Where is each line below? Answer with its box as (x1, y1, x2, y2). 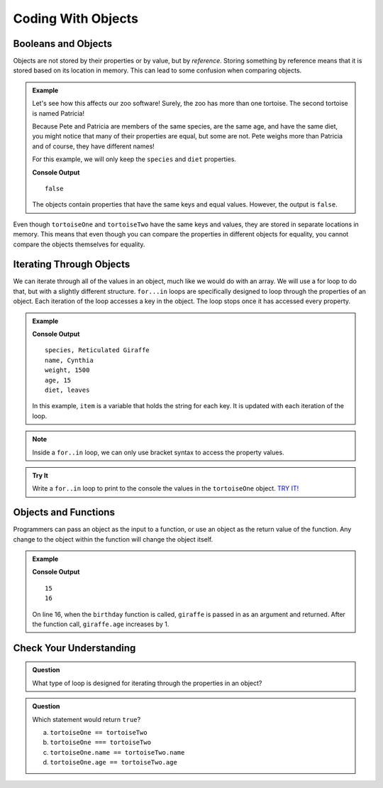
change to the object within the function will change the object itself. (13, 535, 213, 543)
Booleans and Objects (13, 38, 113, 50)
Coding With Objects (13, 11, 138, 26)
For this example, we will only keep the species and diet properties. (32, 155, 237, 163)
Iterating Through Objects (13, 258, 131, 270)
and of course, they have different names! (32, 142, 155, 151)
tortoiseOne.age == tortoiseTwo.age (50, 758, 177, 767)
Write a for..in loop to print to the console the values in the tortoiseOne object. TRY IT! (32, 484, 299, 493)
